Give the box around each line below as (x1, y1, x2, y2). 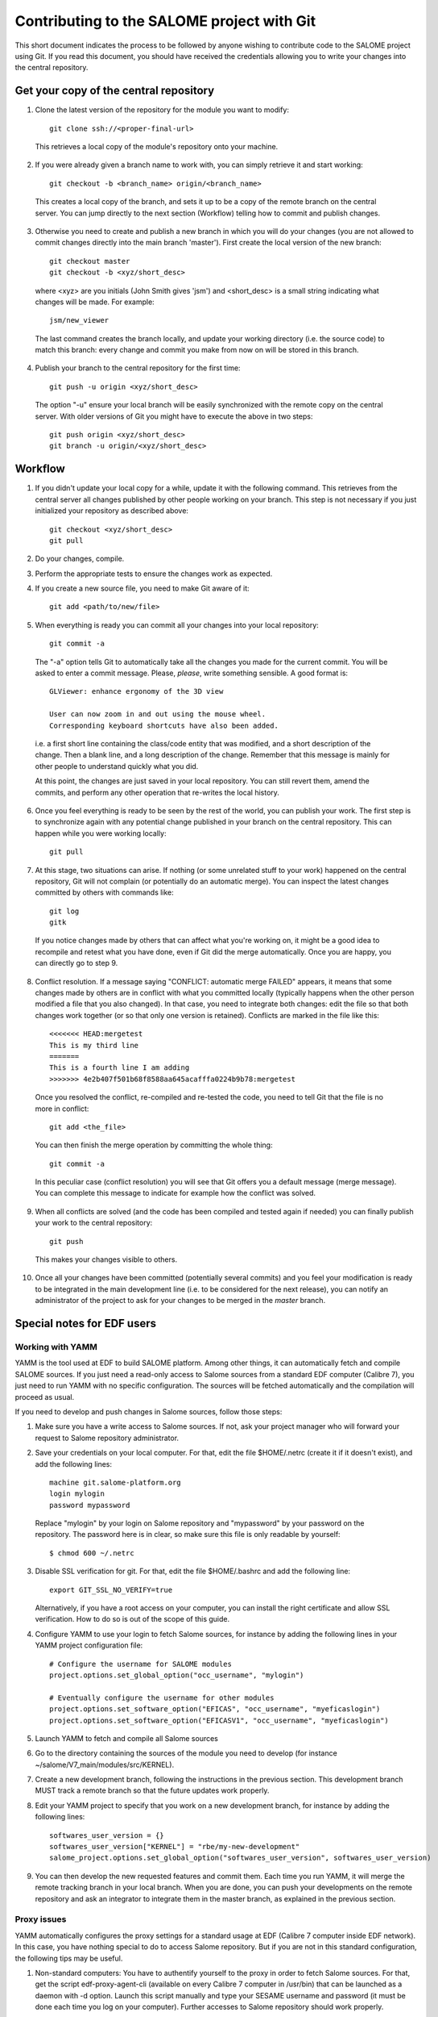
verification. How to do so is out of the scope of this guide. (35, 1614, 230, 1624)
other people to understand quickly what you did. (35, 761, 199, 770)
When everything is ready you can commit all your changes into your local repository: (35, 620, 320, 629)
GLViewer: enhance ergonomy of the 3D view (49, 687, 224, 696)
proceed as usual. (14, 1392, 75, 1401)
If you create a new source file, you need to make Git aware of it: (35, 583, 250, 593)
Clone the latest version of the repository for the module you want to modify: (35, 105, 290, 115)
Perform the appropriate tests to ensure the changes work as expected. (35, 569, 273, 578)
